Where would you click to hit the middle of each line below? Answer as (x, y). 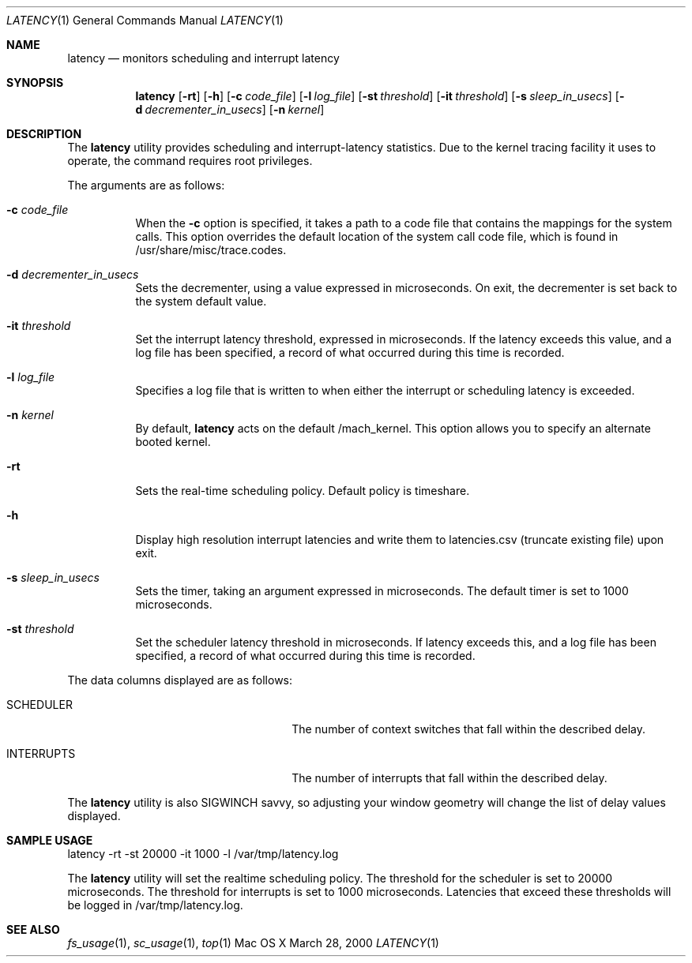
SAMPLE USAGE (50, 840)
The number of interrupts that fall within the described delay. (449, 778)
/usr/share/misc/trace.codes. (211, 250)
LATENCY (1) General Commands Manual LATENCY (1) (145, 20)
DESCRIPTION (44, 134)
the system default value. (201, 301)
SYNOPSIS (35, 82)
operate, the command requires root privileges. (190, 161)
